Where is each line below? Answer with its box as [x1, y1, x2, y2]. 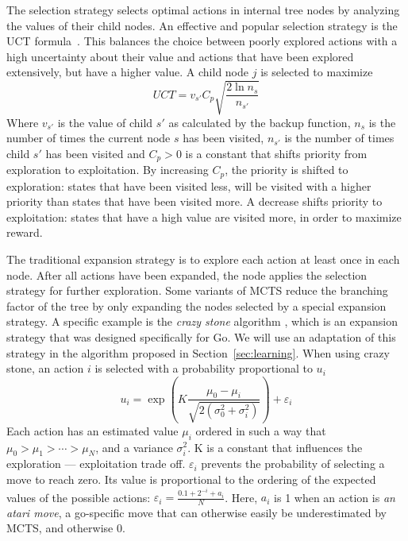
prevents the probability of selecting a [201, 455, 385, 472]
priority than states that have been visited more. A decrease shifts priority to [6, 193, 383, 210]
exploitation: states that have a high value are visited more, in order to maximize [6, 208, 402, 225]
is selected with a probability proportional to [94, 360, 313, 377]
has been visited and [45, 145, 145, 161]
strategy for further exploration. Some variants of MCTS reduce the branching [6, 282, 388, 299]
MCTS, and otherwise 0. [6, 520, 125, 536]
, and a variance [95, 439, 173, 455]
